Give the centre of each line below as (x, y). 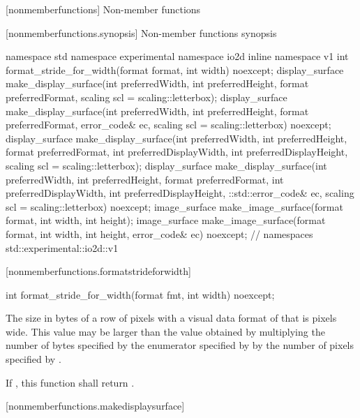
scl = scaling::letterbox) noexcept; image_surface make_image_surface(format (174, 206)
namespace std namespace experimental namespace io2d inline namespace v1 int (177, 56)
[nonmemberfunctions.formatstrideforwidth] (98, 271)
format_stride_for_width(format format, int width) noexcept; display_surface (175, 69)
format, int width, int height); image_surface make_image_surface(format (166, 220)
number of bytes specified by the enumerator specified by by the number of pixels (180, 345)
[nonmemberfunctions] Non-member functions (103, 9)
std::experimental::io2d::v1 (62, 247)
